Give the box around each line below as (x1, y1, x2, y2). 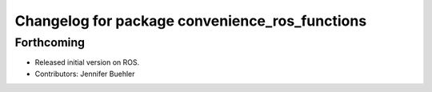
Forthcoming (14, 35, 86, 50)
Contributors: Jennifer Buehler (34, 69, 135, 78)
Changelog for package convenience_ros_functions (14, 12, 367, 30)
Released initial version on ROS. (34, 58, 140, 67)
